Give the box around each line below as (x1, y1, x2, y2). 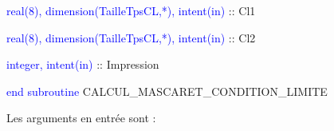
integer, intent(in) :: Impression (6, 56, 159, 73)
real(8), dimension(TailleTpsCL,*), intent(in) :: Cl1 (6, 2, 256, 18)
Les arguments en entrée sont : (6, 109, 156, 126)
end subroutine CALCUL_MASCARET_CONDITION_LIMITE (6, 82, 328, 99)
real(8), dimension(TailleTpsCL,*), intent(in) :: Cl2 (6, 29, 256, 46)
